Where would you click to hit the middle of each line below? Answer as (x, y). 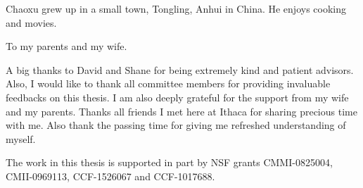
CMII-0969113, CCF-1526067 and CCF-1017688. (110, 176)
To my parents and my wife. (66, 46)
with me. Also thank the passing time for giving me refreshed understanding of (176, 125)
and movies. (31, 22)
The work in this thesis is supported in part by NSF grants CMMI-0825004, (169, 162)
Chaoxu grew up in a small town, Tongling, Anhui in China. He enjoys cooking (176, 8)
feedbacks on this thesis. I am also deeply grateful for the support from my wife (177, 97)
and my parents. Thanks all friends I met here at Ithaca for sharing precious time (181, 111)
